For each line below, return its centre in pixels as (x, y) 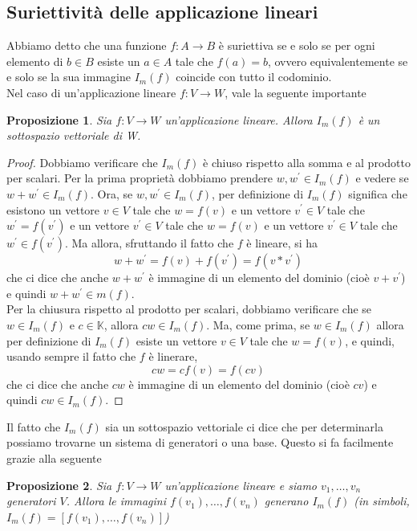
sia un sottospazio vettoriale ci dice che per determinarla (244, 426)
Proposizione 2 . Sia (59, 485)
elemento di (35, 61)
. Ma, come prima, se (258, 324)
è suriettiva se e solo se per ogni (297, 45)
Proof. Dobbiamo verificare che (82, 162)
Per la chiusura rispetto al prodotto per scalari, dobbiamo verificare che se (189, 309)
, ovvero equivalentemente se (338, 61)
